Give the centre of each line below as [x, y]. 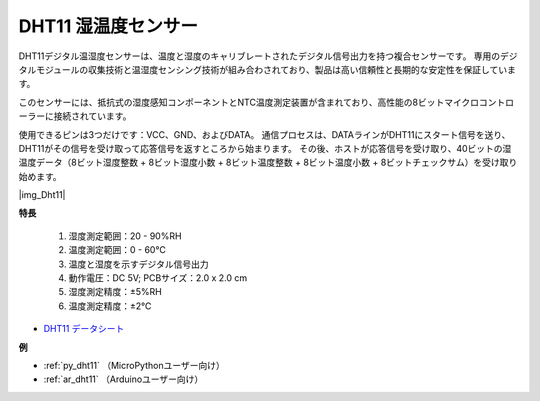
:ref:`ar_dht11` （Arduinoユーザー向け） [123, 379]
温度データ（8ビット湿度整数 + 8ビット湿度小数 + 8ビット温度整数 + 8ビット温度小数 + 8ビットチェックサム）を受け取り [268, 162]
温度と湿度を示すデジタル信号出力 [138, 264]
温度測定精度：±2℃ [110, 306]
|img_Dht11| [42, 195]
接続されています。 [92, 116]
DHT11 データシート [84, 329]
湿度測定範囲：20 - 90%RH [125, 236]
